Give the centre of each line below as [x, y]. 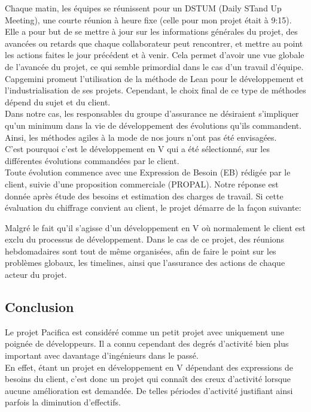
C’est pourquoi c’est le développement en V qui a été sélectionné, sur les [137, 149]
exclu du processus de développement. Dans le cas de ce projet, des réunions [145, 239]
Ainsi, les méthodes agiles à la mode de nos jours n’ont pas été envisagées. [141, 137]
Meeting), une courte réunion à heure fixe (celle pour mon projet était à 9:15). [148, 19]
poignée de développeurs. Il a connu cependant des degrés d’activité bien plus [147, 343]
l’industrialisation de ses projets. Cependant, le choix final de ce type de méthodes [155, 90]
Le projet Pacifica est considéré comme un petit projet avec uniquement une [144, 331]
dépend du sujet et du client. [58, 102]
